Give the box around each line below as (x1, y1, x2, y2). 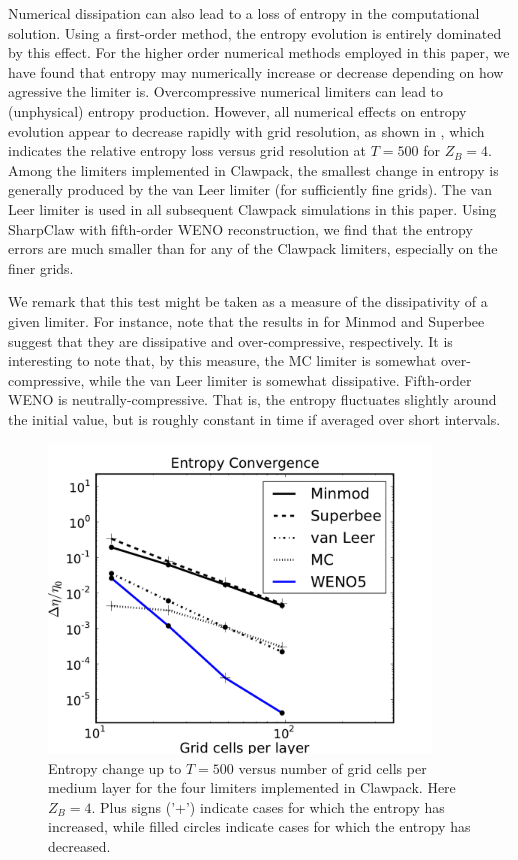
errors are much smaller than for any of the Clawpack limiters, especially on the (8, 238, 498, 259)
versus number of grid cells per (238, 757, 427, 778)
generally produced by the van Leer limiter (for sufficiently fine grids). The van (8, 179, 492, 200)
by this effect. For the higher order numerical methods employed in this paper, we (8, 42, 510, 63)
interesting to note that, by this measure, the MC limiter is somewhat (8, 350, 437, 371)
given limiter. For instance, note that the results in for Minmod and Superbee (8, 310, 485, 331)
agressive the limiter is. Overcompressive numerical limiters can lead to (8, 81, 444, 102)
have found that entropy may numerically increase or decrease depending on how (8, 61, 504, 82)
